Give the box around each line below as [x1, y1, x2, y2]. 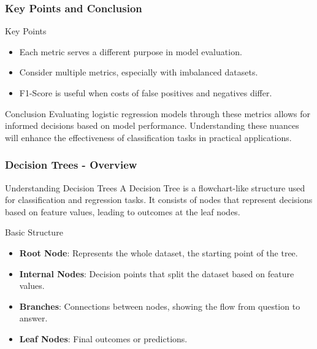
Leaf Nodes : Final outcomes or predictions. [19, 332, 188, 345]
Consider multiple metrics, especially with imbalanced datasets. [19, 66, 258, 79]
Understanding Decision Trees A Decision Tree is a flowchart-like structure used [5, 181, 305, 194]
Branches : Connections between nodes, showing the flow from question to [19, 299, 300, 312]
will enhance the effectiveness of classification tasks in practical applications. [5, 131, 292, 144]
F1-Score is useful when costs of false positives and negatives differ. [19, 86, 272, 99]
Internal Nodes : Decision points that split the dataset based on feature [19, 267, 294, 280]
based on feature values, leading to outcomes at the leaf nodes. [5, 205, 240, 218]
